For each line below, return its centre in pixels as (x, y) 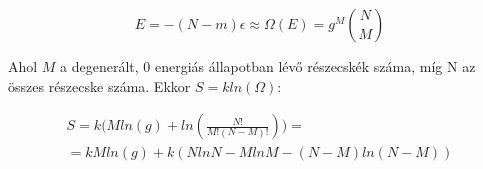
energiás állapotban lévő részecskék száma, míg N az (315, 66)
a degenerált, (99, 66)
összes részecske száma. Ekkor (99, 85)
